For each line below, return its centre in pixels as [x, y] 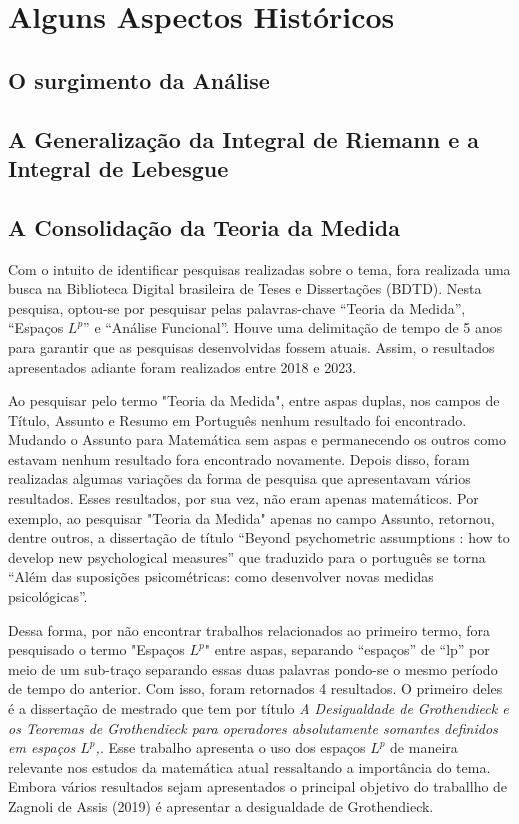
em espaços [42, 747]
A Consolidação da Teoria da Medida [204, 226]
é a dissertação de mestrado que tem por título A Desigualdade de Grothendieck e [258, 708]
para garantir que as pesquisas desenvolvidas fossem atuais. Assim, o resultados [251, 346]
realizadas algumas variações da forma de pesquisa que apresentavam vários [239, 478]
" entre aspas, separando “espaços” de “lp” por [347, 649]
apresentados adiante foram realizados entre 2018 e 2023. [182, 366]
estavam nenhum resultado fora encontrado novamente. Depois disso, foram [239, 458]
